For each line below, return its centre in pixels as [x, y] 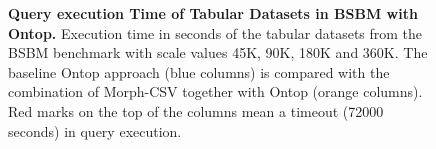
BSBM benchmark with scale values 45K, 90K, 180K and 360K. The [218, 52]
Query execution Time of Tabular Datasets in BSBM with [213, 13]
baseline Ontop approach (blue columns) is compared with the [199, 71]
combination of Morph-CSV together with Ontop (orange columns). [215, 91]
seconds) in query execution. [95, 130]
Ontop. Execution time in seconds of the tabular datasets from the [215, 32]
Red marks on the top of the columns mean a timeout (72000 [196, 110]
